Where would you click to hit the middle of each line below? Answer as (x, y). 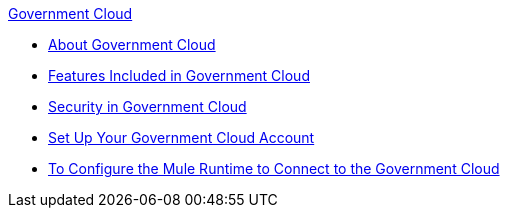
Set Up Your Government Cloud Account (181, 137)
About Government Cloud (132, 44)
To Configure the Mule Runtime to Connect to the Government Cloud (274, 168)
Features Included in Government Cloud (179, 75)
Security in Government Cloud (147, 106)
